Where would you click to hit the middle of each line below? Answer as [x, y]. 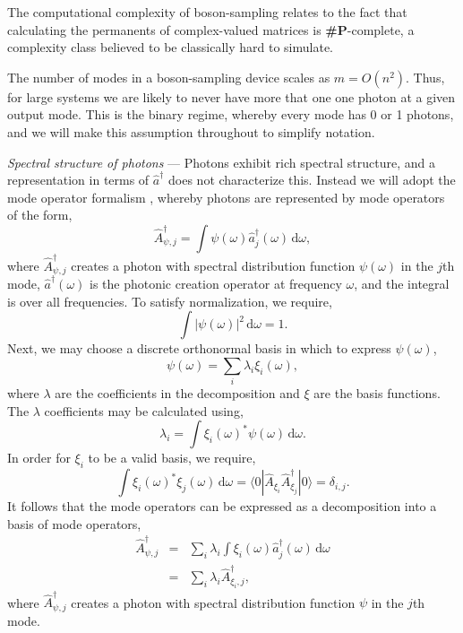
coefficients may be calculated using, [144, 410]
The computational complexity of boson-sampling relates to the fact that [207, 12]
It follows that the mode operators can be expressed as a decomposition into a [222, 506]
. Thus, [425, 77]
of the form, [40, 215]
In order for [39, 458]
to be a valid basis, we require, [172, 458]
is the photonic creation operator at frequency [216, 284]
